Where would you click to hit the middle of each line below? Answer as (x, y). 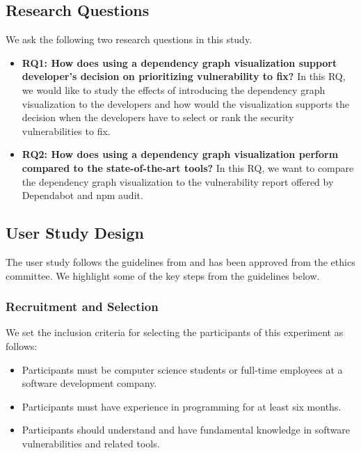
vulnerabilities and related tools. (91, 443)
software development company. (89, 383)
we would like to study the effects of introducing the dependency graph (174, 89)
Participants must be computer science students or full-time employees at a (182, 369)
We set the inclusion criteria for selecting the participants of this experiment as (175, 332)
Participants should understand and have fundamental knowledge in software (186, 430)
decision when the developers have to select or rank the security (158, 117)
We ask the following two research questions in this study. (129, 39)
